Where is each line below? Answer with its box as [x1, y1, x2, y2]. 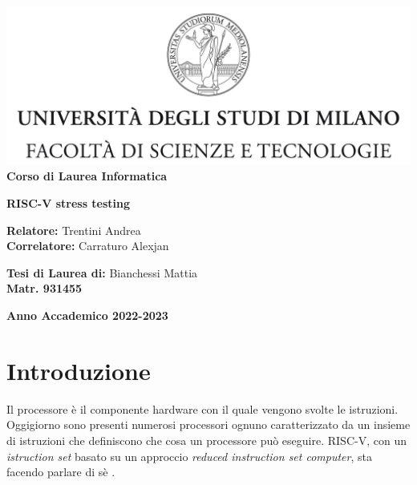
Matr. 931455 [6, 280, 83, 297]
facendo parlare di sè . [6, 463, 115, 480]
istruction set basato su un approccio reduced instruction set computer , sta [6, 447, 372, 464]
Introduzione [6, 354, 151, 386]
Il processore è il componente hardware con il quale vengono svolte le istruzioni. [6, 400, 399, 417]
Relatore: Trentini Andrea [6, 221, 141, 238]
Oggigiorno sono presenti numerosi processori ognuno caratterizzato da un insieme [6, 416, 411, 433]
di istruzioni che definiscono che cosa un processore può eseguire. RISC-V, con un [6, 431, 407, 448]
